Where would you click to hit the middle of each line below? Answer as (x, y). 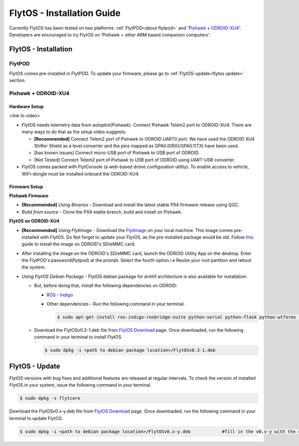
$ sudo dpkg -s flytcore (50, 398)
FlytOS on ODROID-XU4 (34, 221)
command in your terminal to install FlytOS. (78, 337)
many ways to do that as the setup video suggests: (74, 132)
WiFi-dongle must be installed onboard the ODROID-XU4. (80, 174)
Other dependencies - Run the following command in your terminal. (116, 304)
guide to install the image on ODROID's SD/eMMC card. (78, 244)
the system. (34, 267)
